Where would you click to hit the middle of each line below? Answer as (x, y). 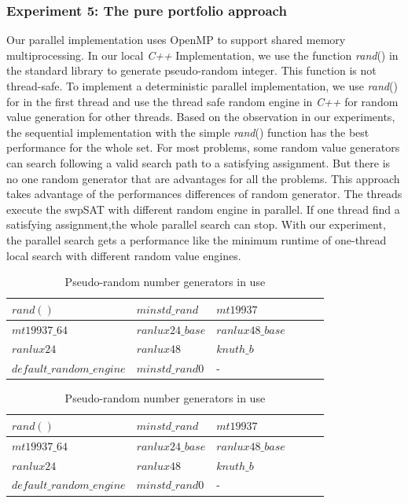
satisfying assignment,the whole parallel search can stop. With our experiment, (196, 224)
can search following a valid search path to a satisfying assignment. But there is (198, 162)
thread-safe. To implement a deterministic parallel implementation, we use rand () (202, 86)
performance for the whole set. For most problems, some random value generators (203, 147)
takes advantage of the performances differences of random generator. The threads (204, 194)
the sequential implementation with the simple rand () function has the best (188, 132)
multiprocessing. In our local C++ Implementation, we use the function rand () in (202, 55)
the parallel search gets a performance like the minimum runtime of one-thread (197, 239)
